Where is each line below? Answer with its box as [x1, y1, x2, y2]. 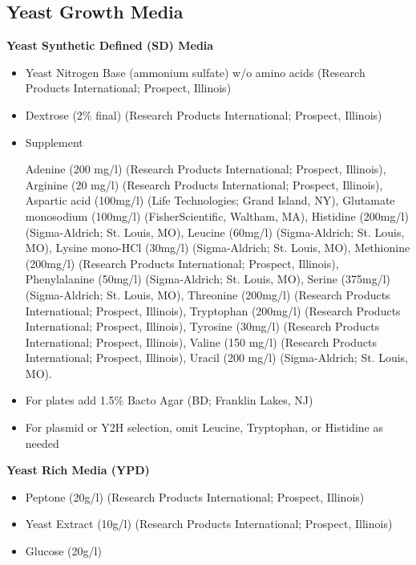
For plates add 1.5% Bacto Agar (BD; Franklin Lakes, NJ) [25, 392, 313, 409]
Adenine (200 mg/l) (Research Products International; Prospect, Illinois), [25, 161, 386, 177]
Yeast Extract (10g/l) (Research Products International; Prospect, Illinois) [25, 515, 393, 532]
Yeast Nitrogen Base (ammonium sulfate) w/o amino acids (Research [25, 63, 366, 80]
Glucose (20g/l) [25, 543, 102, 559]
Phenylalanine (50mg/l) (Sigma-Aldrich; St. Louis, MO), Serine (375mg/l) [25, 270, 391, 287]
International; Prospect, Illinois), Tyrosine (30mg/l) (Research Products [25, 318, 380, 335]
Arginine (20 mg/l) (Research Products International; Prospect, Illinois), [25, 176, 383, 193]
